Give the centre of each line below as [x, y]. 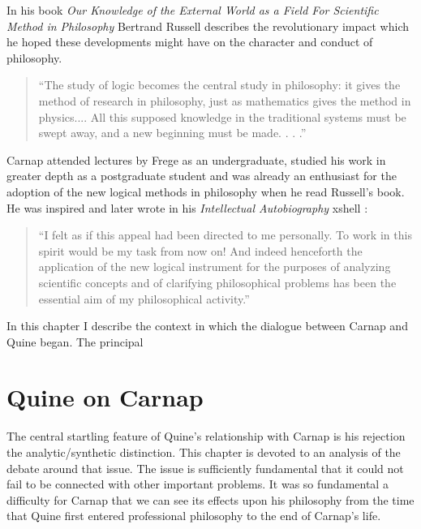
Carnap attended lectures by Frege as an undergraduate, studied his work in [196, 159]
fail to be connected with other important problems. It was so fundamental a [198, 484]
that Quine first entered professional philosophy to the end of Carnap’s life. [194, 516]
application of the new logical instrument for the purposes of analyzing [215, 267]
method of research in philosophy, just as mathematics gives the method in [225, 100]
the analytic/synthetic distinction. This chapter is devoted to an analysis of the [204, 452]
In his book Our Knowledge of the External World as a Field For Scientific [193, 10]
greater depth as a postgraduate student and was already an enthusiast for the [202, 176]
